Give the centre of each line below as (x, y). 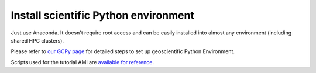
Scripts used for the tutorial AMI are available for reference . (83, 62)
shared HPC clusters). (37, 40)
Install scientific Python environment (102, 15)
